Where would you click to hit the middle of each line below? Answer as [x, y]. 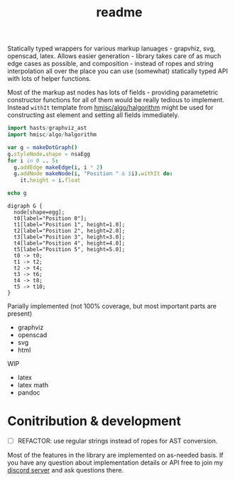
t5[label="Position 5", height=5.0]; [70, 250]
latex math [33, 385]
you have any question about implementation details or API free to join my [115, 463]
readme [119, 12]
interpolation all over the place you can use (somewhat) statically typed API [118, 71]
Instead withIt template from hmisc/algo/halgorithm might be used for [110, 108]
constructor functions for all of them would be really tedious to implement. [116, 100]
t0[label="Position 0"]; [50, 219]
